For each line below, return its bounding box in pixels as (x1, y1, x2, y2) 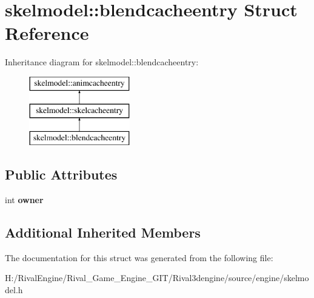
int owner (5, 193, 44, 206)
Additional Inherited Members (5, 223, 201, 242)
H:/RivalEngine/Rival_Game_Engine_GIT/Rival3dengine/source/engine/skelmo (5, 271, 309, 284)
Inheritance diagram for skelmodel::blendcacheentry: (5, 56, 199, 68)
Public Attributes (5, 165, 118, 184)
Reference (5, 21, 89, 45)
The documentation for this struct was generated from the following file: (5, 251, 273, 264)
